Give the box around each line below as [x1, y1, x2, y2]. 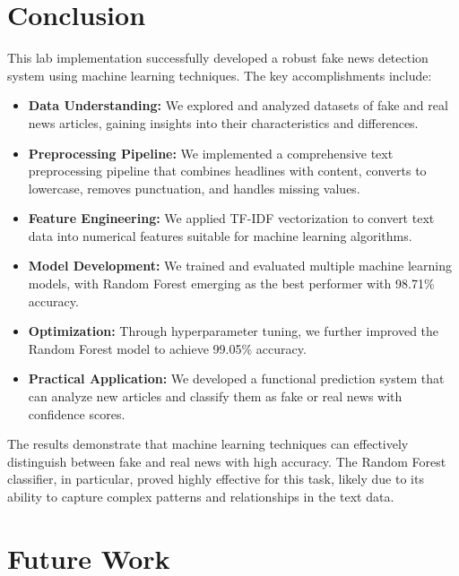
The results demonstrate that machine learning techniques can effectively [7, 434, 409, 453]
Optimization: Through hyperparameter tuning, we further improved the [28, 322, 439, 340]
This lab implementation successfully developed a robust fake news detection [7, 48, 429, 67]
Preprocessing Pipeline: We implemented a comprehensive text [28, 143, 394, 162]
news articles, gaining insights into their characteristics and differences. [28, 113, 419, 132]
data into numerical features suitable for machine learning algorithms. [28, 226, 412, 245]
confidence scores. [28, 404, 126, 423]
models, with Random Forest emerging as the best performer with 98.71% [28, 274, 435, 293]
